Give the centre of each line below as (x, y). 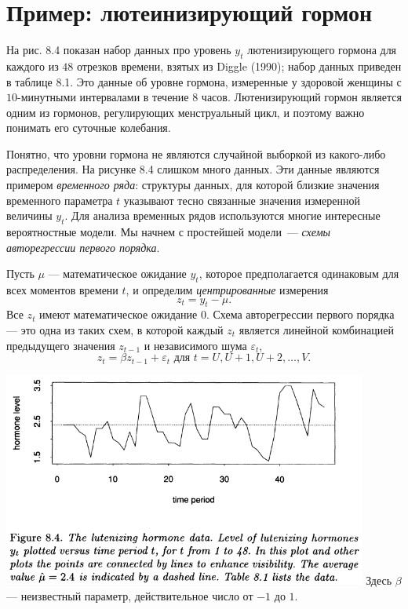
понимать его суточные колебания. (89, 128)
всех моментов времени (62, 290)
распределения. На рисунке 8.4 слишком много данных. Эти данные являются (193, 169)
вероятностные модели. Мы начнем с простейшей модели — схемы (169, 232)
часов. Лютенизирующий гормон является (301, 97)
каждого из (33, 66)
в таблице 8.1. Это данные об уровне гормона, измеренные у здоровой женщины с (204, 81)
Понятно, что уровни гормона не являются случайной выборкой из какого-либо (196, 153)
